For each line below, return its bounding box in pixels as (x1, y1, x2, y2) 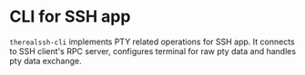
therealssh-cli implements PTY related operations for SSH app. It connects (9, 36, 295, 47)
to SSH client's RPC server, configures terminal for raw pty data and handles (9, 45, 297, 56)
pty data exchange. (9, 55, 82, 66)
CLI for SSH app (9, 6, 131, 27)
